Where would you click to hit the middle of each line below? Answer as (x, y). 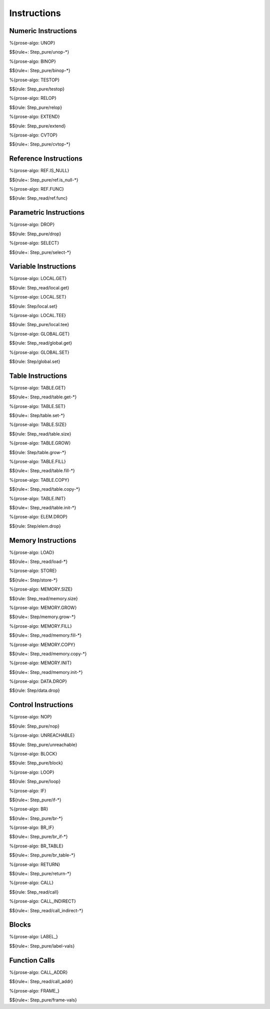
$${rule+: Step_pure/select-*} (40, 252)
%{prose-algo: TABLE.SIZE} (38, 424)
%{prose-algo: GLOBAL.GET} (39, 334)
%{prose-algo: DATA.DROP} (38, 681)
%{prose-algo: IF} (28, 791)
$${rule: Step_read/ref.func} (38, 198)
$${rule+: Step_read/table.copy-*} (45, 489)
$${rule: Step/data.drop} (34, 690)
